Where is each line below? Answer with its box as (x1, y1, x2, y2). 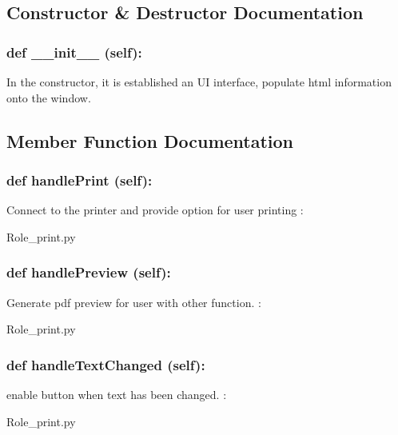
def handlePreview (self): (6, 262, 171, 282)
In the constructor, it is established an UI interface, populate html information (6, 74, 392, 90)
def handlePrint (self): (6, 170, 153, 190)
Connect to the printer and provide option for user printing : (6, 202, 304, 218)
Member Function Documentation (6, 128, 294, 153)
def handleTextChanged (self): (6, 354, 205, 374)
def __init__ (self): (6, 42, 142, 62)
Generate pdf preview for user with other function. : (6, 293, 261, 310)
